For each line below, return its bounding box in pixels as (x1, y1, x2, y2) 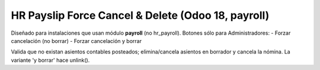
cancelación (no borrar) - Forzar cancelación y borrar (11, 37, 142, 44)
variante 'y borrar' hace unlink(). (11, 56, 90, 64)
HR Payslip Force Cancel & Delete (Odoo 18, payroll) (11, 9, 270, 22)
